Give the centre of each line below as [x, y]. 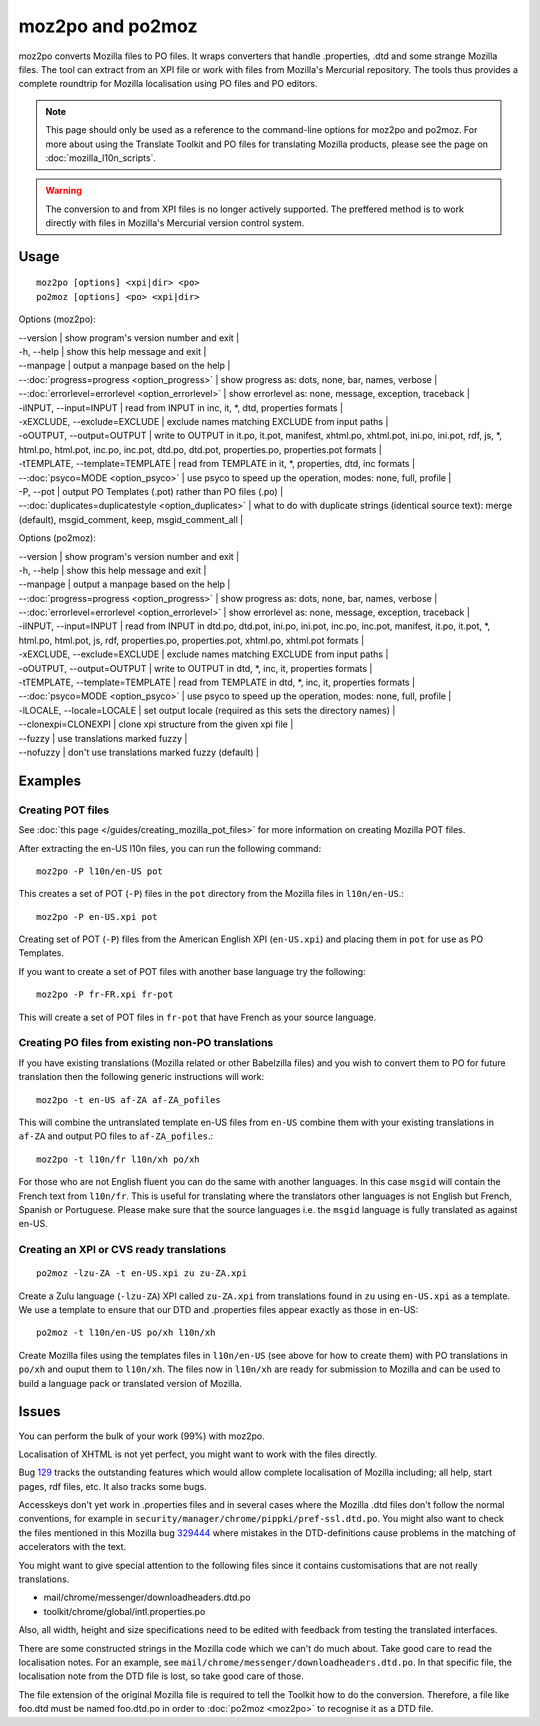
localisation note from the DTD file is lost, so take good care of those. [161, 1676]
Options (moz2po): [57, 319]
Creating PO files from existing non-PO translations [146, 1043]
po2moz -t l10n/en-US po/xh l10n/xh [126, 1333]
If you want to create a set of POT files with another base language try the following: [192, 971]
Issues [39, 1411]
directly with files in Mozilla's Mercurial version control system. [175, 223]
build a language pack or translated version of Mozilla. [130, 1383]
